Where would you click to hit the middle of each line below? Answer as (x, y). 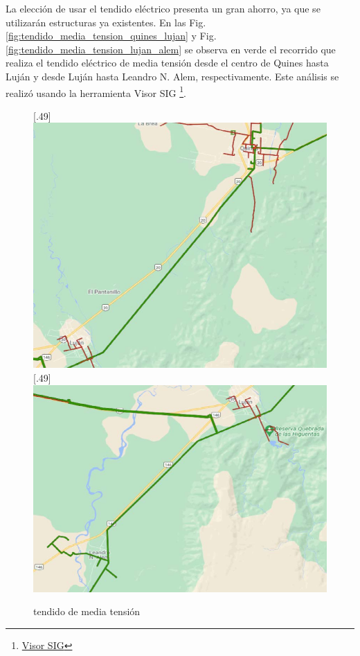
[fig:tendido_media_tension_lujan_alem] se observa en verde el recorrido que (171, 49)
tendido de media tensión (87, 611)
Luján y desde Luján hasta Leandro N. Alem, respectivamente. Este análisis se (172, 76)
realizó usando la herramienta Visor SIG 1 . (96, 91)
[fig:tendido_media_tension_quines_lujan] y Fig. (111, 36)
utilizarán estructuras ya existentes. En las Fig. (106, 22)
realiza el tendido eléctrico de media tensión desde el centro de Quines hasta (167, 63)
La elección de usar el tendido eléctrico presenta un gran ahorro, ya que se (163, 8)
